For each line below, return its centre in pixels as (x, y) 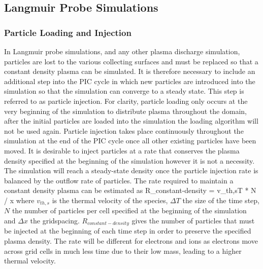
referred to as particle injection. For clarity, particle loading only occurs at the (126, 101)
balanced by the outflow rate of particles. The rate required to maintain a (119, 180)
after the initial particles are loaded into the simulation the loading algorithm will (131, 121)
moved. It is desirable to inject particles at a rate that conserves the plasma (122, 150)
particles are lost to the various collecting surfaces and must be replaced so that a (131, 61)
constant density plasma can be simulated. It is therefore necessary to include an (130, 71)
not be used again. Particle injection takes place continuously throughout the (124, 130)
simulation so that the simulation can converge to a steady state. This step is (124, 91)
